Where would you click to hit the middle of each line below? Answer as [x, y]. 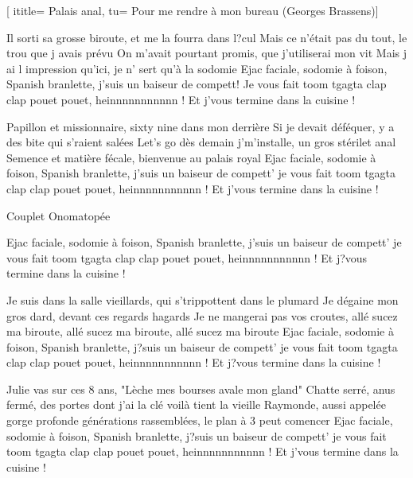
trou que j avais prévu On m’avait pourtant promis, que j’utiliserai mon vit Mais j [206, 53]
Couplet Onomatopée [58, 215]
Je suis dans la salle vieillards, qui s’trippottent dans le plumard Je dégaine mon [203, 299]
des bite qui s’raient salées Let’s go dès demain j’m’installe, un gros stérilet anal [201, 142]
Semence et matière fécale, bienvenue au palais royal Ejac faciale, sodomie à [191, 157]
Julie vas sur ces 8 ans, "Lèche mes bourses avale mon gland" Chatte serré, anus [201, 389]
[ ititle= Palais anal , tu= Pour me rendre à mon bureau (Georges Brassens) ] [193, 10]
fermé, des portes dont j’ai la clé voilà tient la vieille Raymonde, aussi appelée [196, 404]
